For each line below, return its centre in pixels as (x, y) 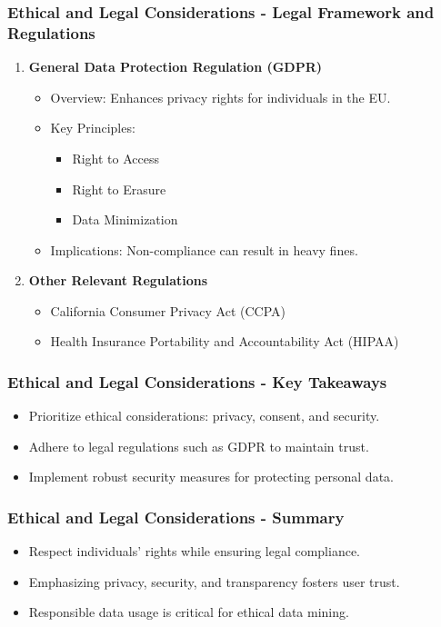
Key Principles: (93, 128)
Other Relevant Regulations (118, 280)
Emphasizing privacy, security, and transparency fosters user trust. (214, 581)
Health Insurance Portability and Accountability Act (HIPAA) (225, 341)
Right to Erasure (119, 189)
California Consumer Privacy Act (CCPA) (168, 310)
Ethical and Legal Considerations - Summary (176, 517)
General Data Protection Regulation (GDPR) (175, 67)
